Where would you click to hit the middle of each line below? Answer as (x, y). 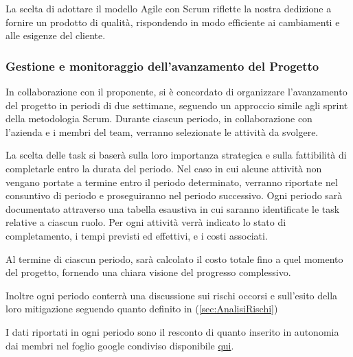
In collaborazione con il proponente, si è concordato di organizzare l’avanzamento (176, 91)
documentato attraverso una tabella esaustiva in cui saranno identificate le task (173, 208)
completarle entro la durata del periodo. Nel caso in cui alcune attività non (164, 168)
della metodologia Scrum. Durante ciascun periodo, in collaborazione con (159, 118)
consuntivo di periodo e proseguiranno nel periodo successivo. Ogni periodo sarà (174, 195)
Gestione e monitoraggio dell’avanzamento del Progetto (162, 66)
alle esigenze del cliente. (56, 35)
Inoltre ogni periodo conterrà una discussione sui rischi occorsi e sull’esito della (172, 295)
